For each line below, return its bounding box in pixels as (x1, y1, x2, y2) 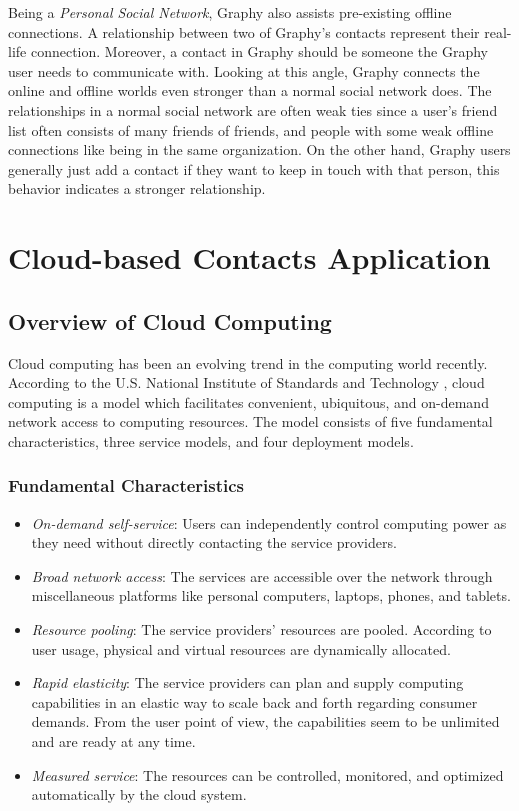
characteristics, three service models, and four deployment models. (8, 430, 414, 451)
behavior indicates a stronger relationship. (8, 178, 266, 199)
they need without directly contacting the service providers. (31, 532, 397, 553)
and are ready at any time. (31, 731, 196, 752)
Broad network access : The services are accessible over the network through (31, 565, 493, 586)
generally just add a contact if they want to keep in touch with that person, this (8, 158, 500, 179)
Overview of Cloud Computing (8, 305, 332, 336)
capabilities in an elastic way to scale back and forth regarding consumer (31, 691, 478, 712)
